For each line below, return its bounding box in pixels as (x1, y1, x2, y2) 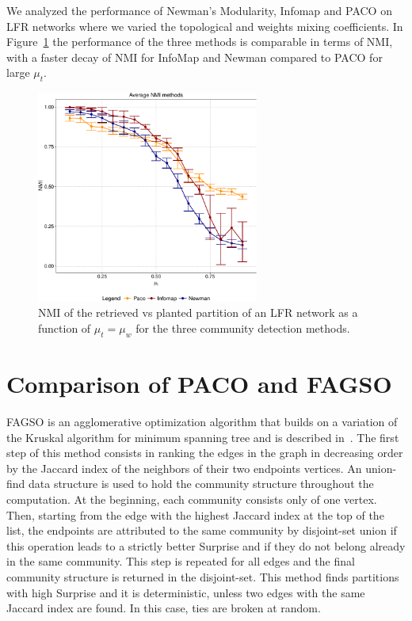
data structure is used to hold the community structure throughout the (29, 475, 374, 492)
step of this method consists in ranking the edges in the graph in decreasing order (6, 444, 403, 461)
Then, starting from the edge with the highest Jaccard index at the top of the (6, 506, 384, 523)
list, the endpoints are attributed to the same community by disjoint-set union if (6, 522, 397, 539)
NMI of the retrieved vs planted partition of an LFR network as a (38, 304, 358, 321)
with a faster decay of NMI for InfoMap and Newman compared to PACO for (6, 48, 383, 65)
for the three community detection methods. (135, 320, 350, 337)
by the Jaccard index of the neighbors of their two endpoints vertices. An (6, 459, 362, 476)
